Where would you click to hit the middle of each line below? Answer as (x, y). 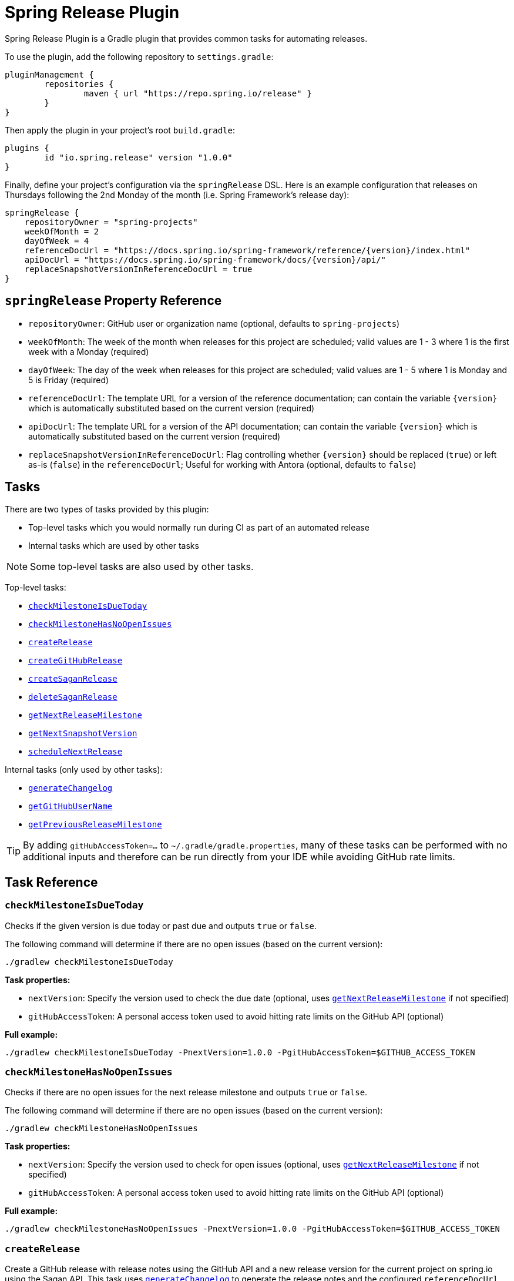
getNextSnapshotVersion (83, 734)
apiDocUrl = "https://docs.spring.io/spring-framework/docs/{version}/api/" (205, 259)
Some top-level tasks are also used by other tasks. (142, 567)
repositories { (79, 84)
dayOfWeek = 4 (57, 241)
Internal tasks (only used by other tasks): (84, 770)
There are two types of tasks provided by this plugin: (107, 509)
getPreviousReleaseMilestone (95, 825)
